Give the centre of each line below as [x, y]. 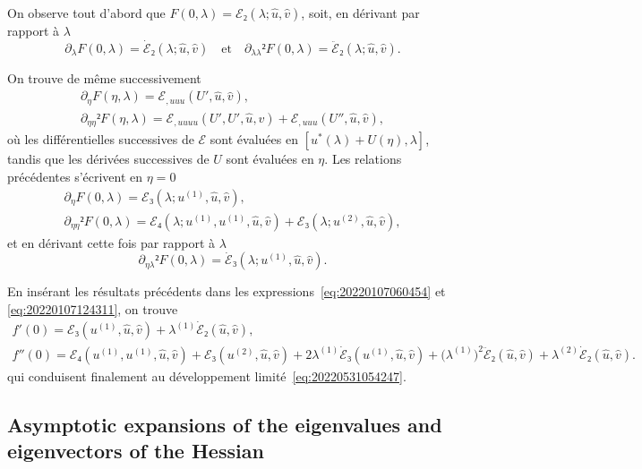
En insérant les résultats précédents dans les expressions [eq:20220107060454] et [227, 291]
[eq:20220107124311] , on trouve [93, 309]
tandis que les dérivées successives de [108, 159]
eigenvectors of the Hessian [136, 450]
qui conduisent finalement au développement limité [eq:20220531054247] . [207, 375]
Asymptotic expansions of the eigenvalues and [225, 424]
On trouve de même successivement [104, 77]
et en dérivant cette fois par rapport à [111, 242]
